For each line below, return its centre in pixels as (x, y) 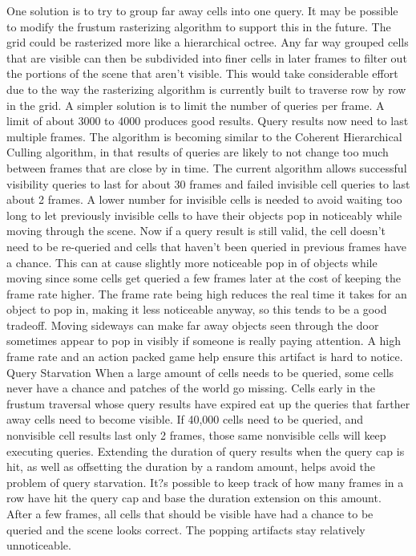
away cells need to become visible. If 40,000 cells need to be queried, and (185, 419)
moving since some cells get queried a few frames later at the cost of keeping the (204, 278)
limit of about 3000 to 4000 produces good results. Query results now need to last (208, 121)
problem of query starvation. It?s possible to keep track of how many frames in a (205, 482)
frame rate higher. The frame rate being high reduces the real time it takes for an (207, 293)
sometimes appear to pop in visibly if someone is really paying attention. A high (204, 341)
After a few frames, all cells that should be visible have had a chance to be (190, 513)
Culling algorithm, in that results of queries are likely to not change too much (198, 152)
